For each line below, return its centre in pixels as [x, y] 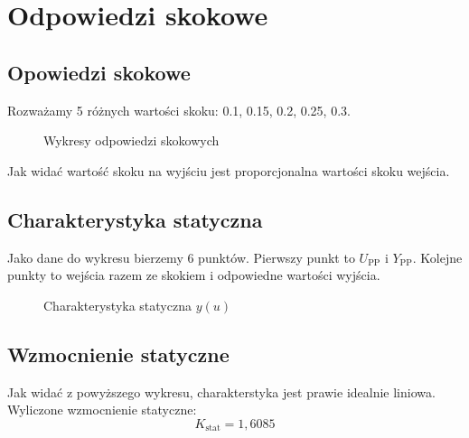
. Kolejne [437, 257]
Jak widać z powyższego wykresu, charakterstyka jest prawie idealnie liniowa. [221, 391]
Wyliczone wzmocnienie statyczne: [102, 410]
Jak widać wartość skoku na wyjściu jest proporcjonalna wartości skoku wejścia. [229, 170]
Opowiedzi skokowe [99, 72]
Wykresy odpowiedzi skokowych [131, 140]
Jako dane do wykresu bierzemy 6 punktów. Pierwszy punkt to [181, 257]
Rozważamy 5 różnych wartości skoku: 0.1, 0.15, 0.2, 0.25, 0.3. [179, 110]
